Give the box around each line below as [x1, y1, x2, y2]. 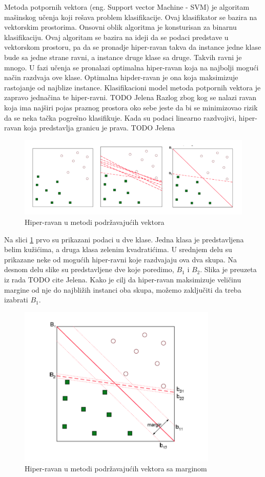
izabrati [4, 294, 28, 305]
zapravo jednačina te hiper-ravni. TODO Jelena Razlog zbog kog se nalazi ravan [4, 92, 256, 103]
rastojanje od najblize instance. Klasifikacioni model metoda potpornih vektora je [4, 82, 261, 92]
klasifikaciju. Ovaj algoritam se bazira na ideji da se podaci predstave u [4, 31, 229, 42]
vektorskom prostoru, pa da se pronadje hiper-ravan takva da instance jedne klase [4, 42, 261, 52]
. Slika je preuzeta [200, 264, 257, 275]
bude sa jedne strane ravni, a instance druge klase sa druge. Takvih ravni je [4, 51, 242, 62]
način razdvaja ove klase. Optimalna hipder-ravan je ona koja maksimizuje [4, 72, 238, 83]
